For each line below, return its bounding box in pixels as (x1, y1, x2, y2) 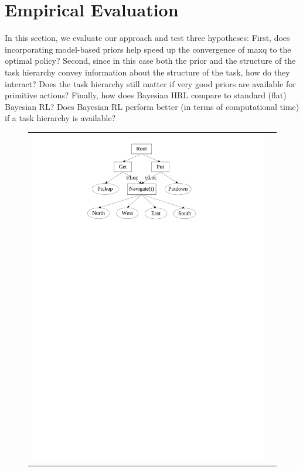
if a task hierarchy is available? (5, 112, 116, 124)
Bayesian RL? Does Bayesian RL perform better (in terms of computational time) (5, 100, 299, 112)
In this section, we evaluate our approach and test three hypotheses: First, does (5, 32, 290, 44)
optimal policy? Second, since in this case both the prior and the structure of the (5, 54, 296, 67)
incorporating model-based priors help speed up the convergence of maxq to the (5, 43, 291, 55)
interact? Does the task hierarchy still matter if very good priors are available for (5, 77, 296, 90)
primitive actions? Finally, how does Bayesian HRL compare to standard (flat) (5, 89, 287, 101)
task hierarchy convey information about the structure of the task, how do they (5, 66, 290, 78)
